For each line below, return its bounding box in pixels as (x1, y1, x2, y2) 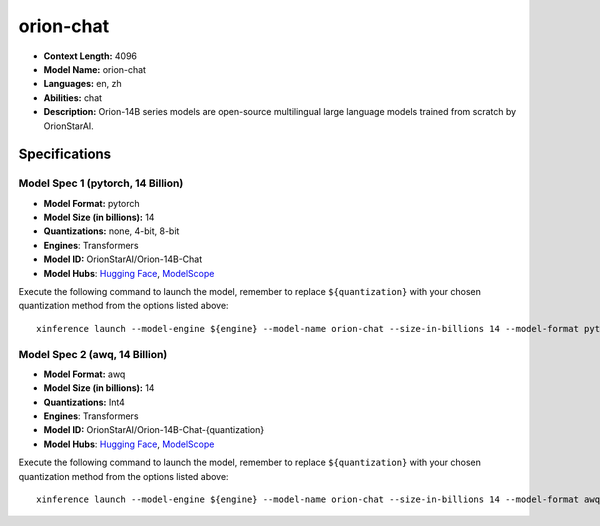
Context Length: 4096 (43, 50, 138, 62)
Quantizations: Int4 (43, 396, 125, 408)
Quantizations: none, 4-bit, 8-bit (43, 225, 180, 237)
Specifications (18, 146, 112, 163)
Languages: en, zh (43, 78, 122, 90)
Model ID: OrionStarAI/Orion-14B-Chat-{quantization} (43, 424, 265, 436)
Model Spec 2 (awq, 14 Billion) (18, 347, 168, 361)
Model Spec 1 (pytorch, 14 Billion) (18, 176, 184, 190)
